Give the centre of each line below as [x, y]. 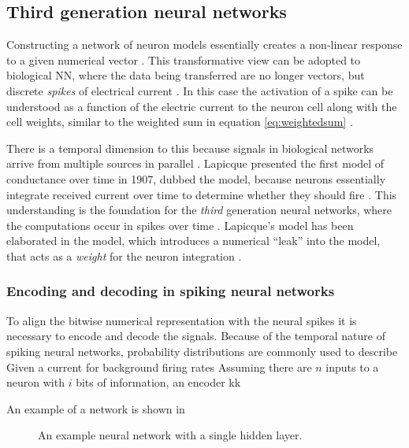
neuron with [35, 382]
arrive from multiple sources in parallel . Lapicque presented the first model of [195, 163]
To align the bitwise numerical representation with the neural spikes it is [182, 320]
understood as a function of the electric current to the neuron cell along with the [202, 106]
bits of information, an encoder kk [158, 382]
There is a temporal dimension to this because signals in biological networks [190, 148]
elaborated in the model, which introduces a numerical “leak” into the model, [193, 241]
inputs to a [352, 367]
